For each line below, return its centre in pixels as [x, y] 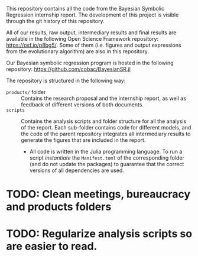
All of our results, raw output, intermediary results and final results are [91, 33]
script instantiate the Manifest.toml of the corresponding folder [107, 158]
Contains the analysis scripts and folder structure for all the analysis [104, 121]
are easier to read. [52, 246]
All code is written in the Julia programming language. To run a [106, 151]
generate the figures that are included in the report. [83, 140]
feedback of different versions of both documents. [82, 105]
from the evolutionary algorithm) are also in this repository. [78, 51]
